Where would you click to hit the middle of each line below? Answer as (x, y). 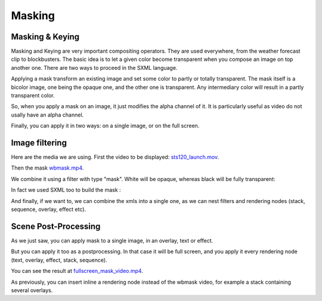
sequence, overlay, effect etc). (49, 210)
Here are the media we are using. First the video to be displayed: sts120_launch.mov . (115, 157)
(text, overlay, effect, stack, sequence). (59, 260)
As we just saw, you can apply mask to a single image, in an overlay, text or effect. (112, 240)
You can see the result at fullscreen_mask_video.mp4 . (77, 271)
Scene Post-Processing (56, 226)
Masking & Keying (45, 37)
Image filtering (39, 143)
